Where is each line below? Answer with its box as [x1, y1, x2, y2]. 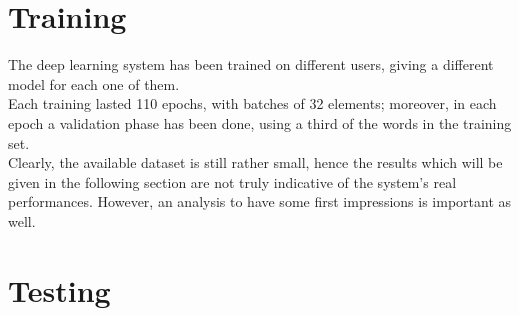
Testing [8, 269, 111, 310]
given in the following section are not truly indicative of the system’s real [8, 171, 457, 192]
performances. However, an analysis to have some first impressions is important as [8, 191, 512, 212]
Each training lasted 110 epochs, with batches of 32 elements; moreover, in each [8, 93, 497, 114]
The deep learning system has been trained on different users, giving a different [8, 54, 494, 75]
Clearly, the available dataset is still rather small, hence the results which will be [8, 152, 503, 173]
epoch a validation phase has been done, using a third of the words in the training [8, 112, 512, 133]
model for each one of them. [8, 73, 180, 94]
